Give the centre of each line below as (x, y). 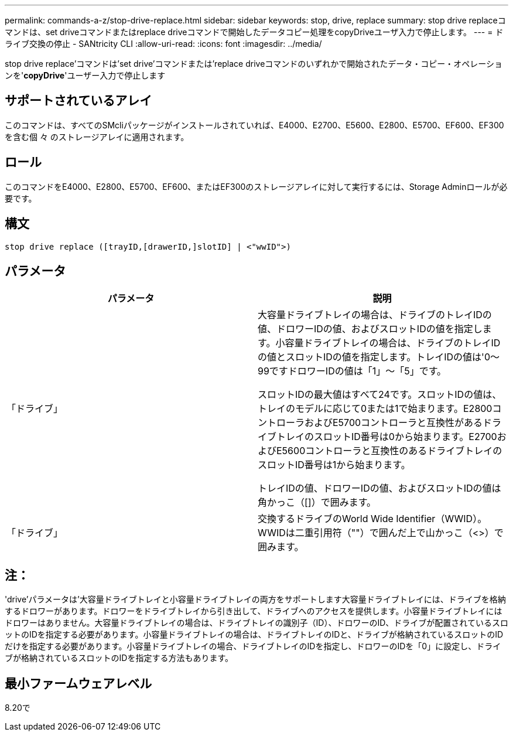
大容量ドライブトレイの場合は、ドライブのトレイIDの (375, 315)
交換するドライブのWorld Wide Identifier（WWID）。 (372, 519)
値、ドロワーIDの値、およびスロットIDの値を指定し (370, 329)
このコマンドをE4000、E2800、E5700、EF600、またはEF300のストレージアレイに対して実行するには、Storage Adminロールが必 (256, 186)
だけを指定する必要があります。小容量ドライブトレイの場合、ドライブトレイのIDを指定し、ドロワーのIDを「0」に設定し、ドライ (253, 646)
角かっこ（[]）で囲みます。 (317, 502)
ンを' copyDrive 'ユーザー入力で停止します (85, 75)
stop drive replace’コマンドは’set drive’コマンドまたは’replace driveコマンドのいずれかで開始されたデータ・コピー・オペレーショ (254, 64)
